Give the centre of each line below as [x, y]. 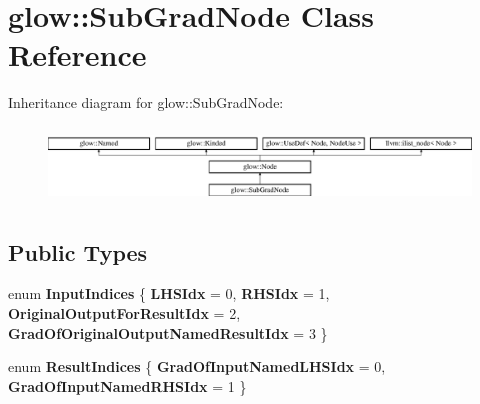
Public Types [78, 251]
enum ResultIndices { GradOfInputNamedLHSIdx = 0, [197, 366]
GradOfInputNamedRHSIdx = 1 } [127, 385]
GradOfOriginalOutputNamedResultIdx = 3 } [168, 332]
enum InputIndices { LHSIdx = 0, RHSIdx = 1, [169, 293]
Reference [77, 54]
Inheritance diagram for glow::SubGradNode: [146, 102]
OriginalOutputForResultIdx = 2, [124, 312]
